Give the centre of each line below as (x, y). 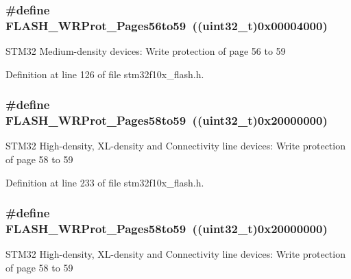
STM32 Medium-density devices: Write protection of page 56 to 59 (146, 51)
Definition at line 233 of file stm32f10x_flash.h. (105, 182)
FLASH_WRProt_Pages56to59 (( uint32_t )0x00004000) (167, 25)
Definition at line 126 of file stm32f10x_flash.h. (105, 74)
